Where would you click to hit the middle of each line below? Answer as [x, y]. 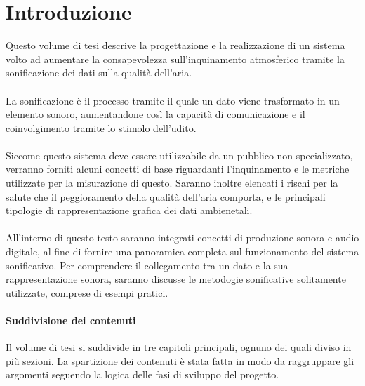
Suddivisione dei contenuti [71, 320]
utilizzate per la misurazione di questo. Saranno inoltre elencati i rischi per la [172, 183]
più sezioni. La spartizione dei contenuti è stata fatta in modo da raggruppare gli [180, 360]
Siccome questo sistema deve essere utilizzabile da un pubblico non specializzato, [179, 155]
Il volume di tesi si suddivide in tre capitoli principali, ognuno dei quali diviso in [179, 347]
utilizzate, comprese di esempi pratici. [87, 292]
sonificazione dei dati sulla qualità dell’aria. [99, 73]
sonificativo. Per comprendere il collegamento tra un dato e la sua [147, 265]
